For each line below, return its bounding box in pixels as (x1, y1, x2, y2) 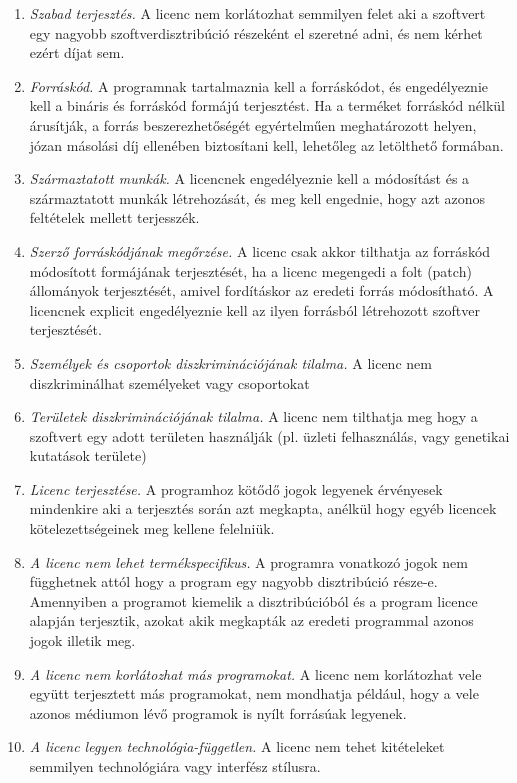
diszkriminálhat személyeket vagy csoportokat (29, 372, 310, 393)
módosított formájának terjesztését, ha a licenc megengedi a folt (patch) (29, 260, 472, 281)
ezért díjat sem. (29, 42, 125, 63)
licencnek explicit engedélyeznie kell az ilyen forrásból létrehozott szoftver (29, 299, 481, 320)
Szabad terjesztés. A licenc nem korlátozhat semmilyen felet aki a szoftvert (29, 3, 486, 23)
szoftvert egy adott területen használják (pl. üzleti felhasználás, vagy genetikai (29, 425, 510, 446)
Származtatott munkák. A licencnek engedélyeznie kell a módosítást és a (29, 168, 470, 189)
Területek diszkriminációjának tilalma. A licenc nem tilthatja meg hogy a (29, 406, 478, 427)
